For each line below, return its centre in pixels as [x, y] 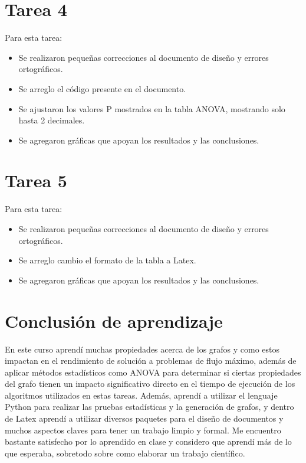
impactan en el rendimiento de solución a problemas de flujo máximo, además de [151, 361]
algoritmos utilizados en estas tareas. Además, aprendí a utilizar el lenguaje [141, 395]
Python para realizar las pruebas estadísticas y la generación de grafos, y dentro [149, 407]
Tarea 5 [36, 180]
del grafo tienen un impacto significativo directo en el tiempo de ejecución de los [150, 384]
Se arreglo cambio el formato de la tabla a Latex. [107, 260]
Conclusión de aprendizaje [114, 320]
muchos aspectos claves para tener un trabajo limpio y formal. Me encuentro [143, 430]
